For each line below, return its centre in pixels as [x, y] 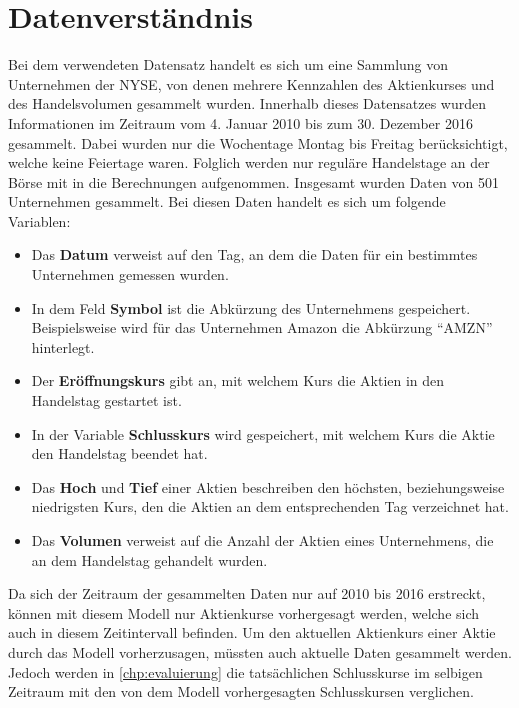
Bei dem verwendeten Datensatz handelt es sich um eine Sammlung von [228, 64]
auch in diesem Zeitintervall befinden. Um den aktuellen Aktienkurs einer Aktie [252, 632]
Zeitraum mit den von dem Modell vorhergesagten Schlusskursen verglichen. [241, 691]
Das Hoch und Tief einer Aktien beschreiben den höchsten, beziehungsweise [268, 486]
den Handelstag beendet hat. [119, 453]
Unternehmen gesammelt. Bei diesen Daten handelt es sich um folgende [227, 201]
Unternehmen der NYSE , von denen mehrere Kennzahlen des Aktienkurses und [251, 83]
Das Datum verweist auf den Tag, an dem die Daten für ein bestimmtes [254, 254]
